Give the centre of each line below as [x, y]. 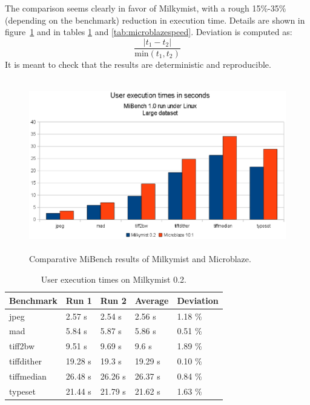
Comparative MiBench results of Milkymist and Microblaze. [140, 259]
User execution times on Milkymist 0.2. [114, 279]
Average [152, 300]
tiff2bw [22, 346]
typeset [23, 391]
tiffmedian [28, 376]
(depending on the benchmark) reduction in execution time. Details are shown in [155, 20]
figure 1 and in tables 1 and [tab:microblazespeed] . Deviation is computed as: [149, 32]
